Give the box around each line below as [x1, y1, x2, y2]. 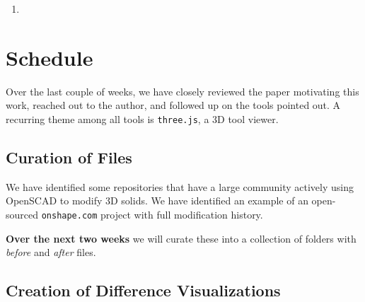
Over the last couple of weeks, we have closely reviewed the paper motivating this [6, 83, 359, 98]
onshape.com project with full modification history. [41, 207, 263, 221]
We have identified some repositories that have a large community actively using [6, 179, 354, 194]
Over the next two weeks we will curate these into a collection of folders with [6, 231, 357, 245]
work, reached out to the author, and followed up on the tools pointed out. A [6, 98, 341, 112]
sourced [6, 207, 39, 221]
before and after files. [6, 245, 96, 260]
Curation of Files [6, 146, 132, 168]
